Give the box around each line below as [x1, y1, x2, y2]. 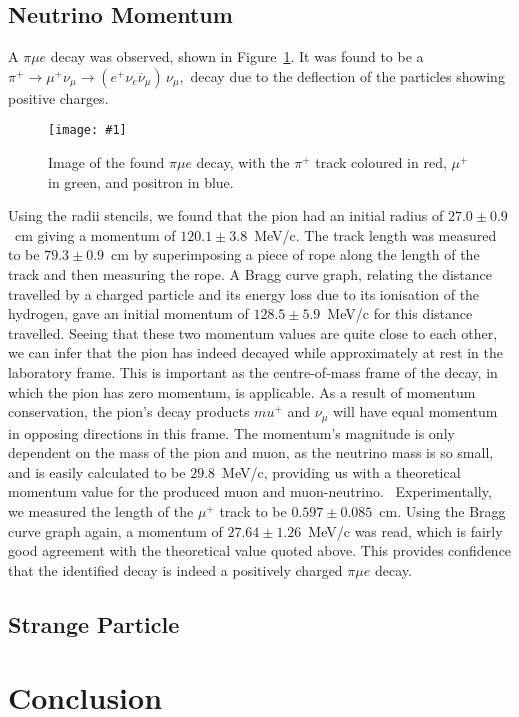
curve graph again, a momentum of [8, 520, 223, 541]
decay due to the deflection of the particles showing [190, 65, 505, 86]
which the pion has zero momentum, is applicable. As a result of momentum [8, 381, 476, 402]
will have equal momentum [333, 401, 498, 422]
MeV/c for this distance [327, 303, 473, 324]
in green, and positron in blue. [48, 171, 234, 192]
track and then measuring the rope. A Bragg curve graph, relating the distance [8, 264, 493, 285]
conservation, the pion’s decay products [8, 401, 250, 422]
